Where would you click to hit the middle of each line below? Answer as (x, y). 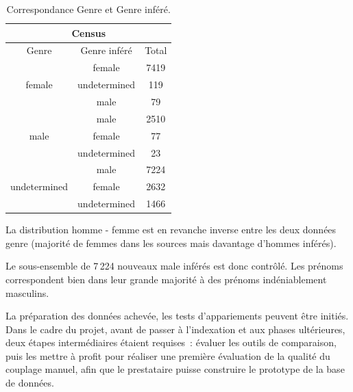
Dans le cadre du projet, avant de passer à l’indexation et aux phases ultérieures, (175, 329)
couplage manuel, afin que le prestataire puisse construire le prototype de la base (175, 369)
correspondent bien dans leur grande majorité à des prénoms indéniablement (166, 279)
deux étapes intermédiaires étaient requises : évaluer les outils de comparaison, (171, 342)
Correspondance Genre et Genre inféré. (88, 9)
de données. (30, 383)
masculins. (27, 292)
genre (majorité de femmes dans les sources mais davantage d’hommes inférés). (171, 243)
